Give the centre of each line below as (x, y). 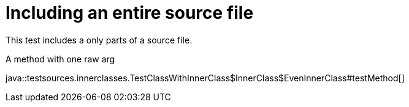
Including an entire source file (130, 13)
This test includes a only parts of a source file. (99, 40)
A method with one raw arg (60, 59)
